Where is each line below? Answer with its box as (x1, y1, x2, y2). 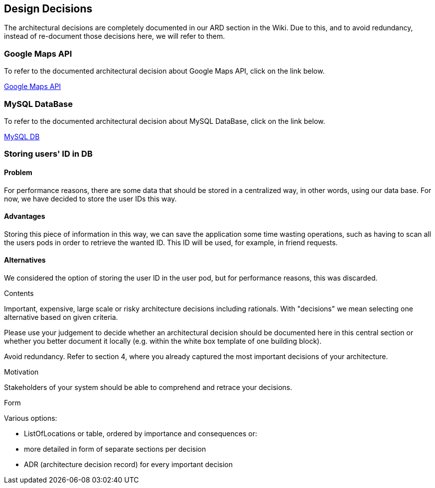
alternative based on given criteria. (4, 312, 118, 321)
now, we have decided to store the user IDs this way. (4, 194, 177, 203)
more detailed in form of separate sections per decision (24, 444, 206, 453)
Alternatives (4, 256, 46, 265)
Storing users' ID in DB (4, 149, 93, 159)
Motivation (4, 367, 39, 376)
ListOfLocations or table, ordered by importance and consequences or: (24, 429, 257, 438)
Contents (4, 289, 34, 297)
